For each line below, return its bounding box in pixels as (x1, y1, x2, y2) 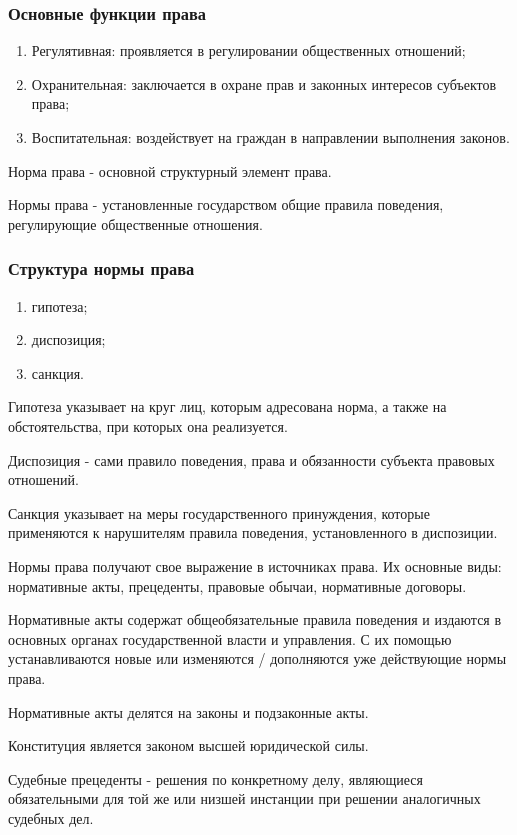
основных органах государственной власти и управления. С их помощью (8, 628, 452, 649)
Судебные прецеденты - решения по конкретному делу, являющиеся (8, 768, 423, 789)
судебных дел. (8, 807, 94, 828)
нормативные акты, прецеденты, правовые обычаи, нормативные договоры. (8, 575, 467, 596)
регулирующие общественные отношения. (8, 213, 263, 234)
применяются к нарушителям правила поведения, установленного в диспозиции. (8, 522, 498, 543)
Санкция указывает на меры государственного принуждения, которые (8, 502, 430, 523)
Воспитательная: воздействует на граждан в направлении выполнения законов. (31, 127, 510, 147)
